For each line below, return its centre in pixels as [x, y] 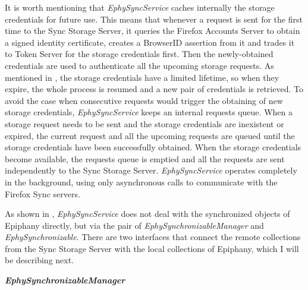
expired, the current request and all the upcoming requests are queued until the [150, 135]
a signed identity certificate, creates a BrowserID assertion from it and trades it [150, 42]
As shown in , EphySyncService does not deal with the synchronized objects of [147, 214]
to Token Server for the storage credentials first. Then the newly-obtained [139, 54]
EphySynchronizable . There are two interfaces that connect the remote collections [153, 237]
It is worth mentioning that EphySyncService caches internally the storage [140, 7]
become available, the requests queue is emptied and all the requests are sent [145, 158]
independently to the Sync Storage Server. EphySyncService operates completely [151, 170]
